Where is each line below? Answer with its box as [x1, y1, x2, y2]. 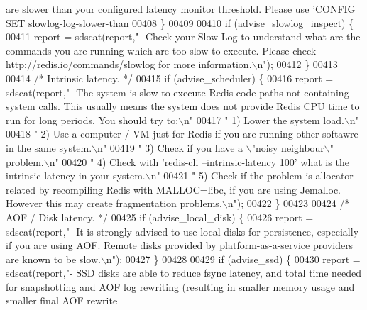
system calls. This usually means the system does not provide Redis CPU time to [6, 99, 360, 114]
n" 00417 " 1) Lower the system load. [184, 112, 344, 127]
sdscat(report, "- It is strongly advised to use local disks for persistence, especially [6, 223, 359, 238]
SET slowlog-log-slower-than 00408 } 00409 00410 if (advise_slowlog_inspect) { [6, 15, 354, 30]
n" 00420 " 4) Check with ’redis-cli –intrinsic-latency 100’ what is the [49, 154, 349, 169]
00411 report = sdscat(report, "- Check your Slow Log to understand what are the [6, 29, 361, 44]
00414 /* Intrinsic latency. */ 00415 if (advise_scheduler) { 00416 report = [6, 70, 334, 85]
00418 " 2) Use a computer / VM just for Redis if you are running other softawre [6, 126, 358, 141]
